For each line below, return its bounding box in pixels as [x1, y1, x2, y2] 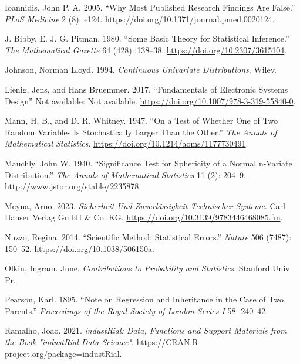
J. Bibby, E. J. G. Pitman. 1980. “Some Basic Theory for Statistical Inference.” [5, 32, 289, 45]
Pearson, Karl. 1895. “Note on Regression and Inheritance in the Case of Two [5, 293, 284, 305]
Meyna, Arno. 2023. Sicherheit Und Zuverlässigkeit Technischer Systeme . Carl [5, 199, 285, 212]
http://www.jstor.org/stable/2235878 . [5, 180, 141, 192]
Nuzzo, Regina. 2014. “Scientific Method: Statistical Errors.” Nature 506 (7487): [5, 230, 292, 243]
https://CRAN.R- [136, 336, 201, 348]
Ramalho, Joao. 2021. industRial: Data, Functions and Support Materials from [5, 324, 287, 336]
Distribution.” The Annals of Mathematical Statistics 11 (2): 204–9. [5, 168, 246, 181]
